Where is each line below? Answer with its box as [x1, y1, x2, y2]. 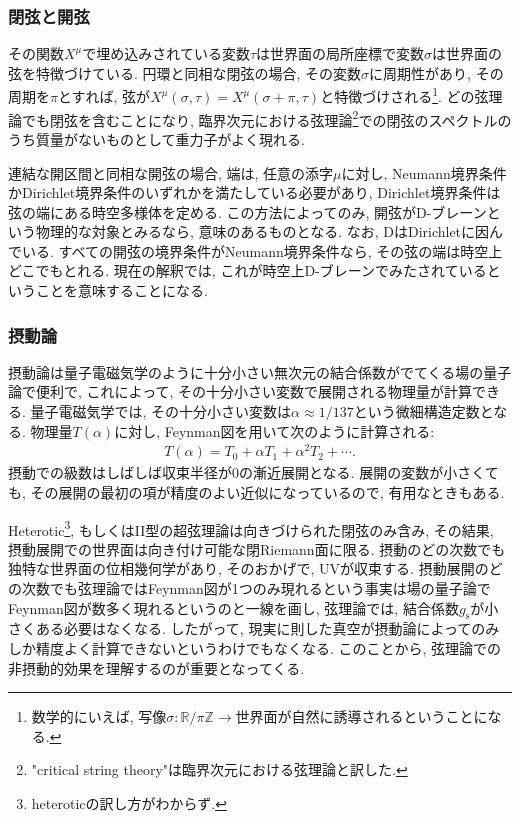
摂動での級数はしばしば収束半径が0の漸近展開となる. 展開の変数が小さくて [8, 462, 499, 483]
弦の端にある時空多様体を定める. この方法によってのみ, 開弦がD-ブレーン [8, 201, 487, 222]
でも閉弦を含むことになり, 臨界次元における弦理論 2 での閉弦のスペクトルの [21, 106, 512, 130]
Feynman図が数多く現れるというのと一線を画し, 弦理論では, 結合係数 [8, 597, 459, 618]
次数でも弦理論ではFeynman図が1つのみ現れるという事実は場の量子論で [21, 577, 491, 598]
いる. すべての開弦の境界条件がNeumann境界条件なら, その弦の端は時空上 [21, 240, 503, 261]
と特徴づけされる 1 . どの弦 [320, 83, 489, 107]
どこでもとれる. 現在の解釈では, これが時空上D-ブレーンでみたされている [8, 260, 487, 281]
